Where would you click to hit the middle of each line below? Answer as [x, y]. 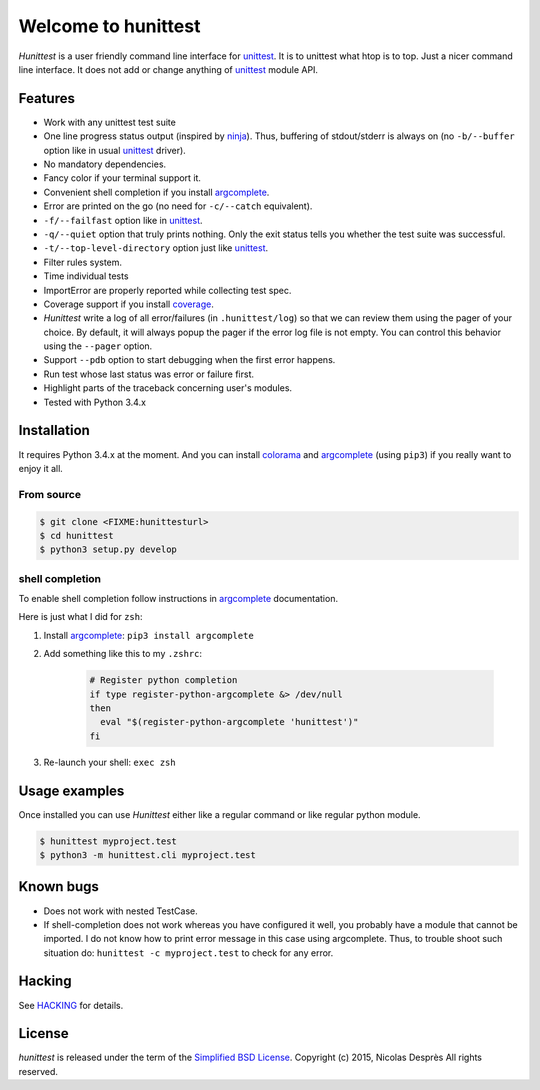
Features [46, 98]
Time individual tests [86, 276]
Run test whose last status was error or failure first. [149, 374]
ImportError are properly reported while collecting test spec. [167, 290]
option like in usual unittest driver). [115, 150]
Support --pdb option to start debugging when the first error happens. [189, 360]
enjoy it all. [41, 468]
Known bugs [59, 886]
